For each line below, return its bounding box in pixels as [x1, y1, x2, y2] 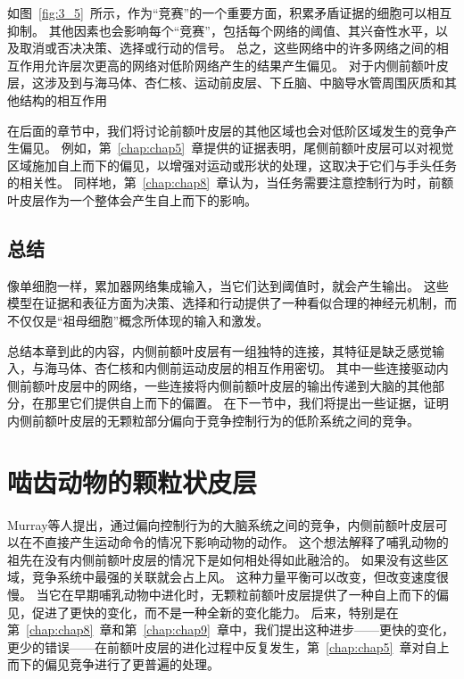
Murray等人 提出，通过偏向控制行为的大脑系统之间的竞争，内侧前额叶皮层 [7, 515, 435, 534]
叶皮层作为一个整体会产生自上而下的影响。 [7, 190, 257, 209]
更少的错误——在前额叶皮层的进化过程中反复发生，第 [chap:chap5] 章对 [7, 637, 425, 656]
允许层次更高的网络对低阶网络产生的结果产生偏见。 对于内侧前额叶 [44, 55, 436, 74]
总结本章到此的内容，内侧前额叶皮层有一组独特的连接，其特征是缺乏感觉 [7, 341, 432, 360]
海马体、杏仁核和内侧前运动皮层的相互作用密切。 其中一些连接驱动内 [44, 359, 449, 377]
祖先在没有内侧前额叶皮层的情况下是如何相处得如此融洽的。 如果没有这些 [7, 550, 436, 568]
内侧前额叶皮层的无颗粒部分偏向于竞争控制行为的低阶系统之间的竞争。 [7, 410, 419, 429]
